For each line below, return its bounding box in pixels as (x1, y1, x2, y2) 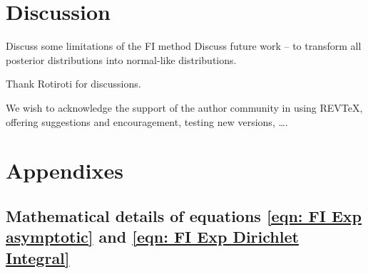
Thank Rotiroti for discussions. (6, 76, 141, 91)
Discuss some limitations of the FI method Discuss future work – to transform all (6, 38, 362, 53)
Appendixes (6, 156, 123, 185)
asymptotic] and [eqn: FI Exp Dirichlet (6, 226, 299, 248)
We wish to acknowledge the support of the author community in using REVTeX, (6, 100, 363, 115)
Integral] (6, 246, 70, 268)
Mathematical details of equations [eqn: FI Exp (6, 204, 362, 226)
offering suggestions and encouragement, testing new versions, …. (6, 114, 288, 129)
